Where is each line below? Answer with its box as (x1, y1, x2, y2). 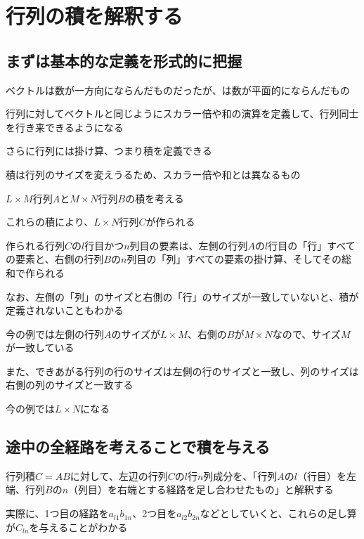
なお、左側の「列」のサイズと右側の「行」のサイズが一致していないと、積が (6, 289, 359, 304)
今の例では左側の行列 (6, 326, 104, 341)
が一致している (6, 340, 74, 355)
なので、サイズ (272, 326, 341, 341)
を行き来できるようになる (6, 119, 124, 134)
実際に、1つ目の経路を (6, 506, 109, 521)
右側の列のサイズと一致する (6, 377, 134, 392)
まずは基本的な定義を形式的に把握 (6, 49, 242, 71)
